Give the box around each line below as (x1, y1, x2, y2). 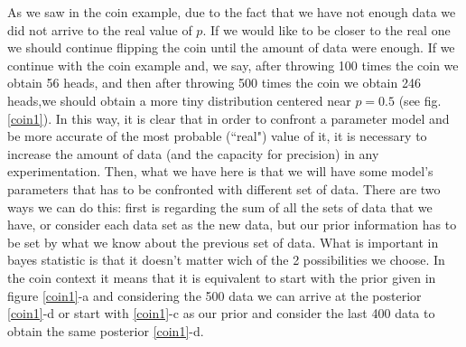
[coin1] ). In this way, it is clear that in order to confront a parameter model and (7, 108, 450, 127)
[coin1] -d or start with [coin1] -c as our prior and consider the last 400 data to (7, 304, 435, 323)
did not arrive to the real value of (7, 20, 192, 39)
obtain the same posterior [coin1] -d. (7, 321, 204, 340)
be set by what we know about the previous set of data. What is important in (7, 232, 439, 251)
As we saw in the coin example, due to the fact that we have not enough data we (7, 3, 456, 21)
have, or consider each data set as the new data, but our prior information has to (7, 215, 457, 234)
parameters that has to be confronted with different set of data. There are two (7, 179, 441, 198)
